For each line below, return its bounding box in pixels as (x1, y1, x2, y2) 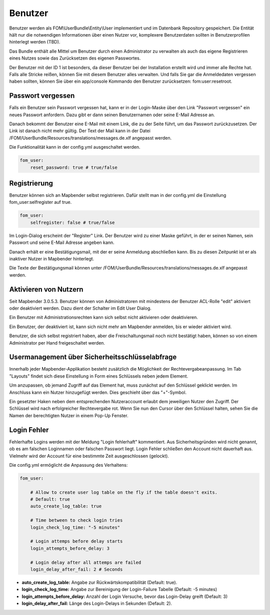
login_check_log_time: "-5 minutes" (30, 524, 120, 530)
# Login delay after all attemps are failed (30, 559, 141, 565)
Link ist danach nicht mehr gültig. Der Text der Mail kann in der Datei (9, 128, 151, 134)
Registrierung (9, 179, 53, 187)
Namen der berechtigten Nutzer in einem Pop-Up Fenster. (9, 412, 128, 418)
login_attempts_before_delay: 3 (30, 545, 110, 551)
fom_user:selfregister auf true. (9, 199, 72, 205)
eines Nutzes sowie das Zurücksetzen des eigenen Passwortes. (9, 55, 141, 61)
